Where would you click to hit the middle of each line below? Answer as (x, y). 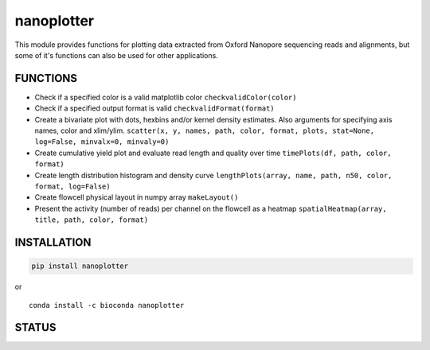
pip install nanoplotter (80, 266)
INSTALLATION (53, 242)
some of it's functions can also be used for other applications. (116, 55)
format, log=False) (72, 186)
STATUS (35, 327)
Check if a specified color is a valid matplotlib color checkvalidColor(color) (166, 97)
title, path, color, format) (92, 220)
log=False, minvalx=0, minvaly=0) (102, 142)
